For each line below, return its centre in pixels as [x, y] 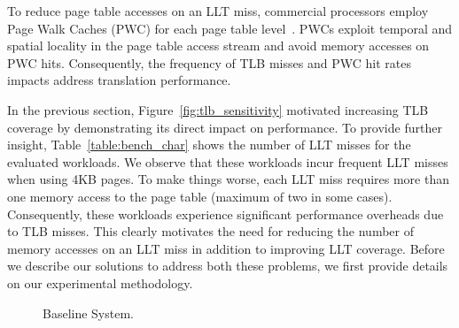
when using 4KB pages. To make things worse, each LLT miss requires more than [228, 179]
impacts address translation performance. [119, 80]
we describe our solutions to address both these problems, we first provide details [228, 266]
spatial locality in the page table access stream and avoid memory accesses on [218, 46]
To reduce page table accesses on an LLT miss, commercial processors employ [218, 11]
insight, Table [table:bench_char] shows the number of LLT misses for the [209, 145]
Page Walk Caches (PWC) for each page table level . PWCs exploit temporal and [230, 28]
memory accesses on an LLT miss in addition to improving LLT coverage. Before [226, 248]
